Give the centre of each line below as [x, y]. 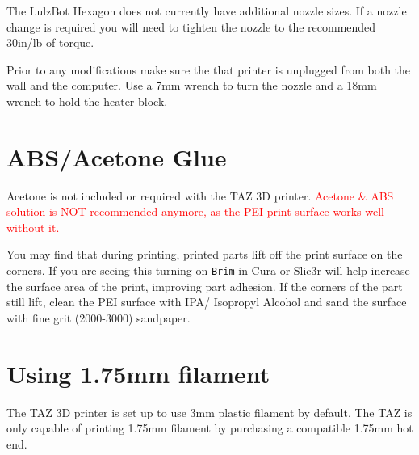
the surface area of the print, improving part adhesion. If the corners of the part [205, 286]
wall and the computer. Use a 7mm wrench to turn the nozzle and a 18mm [192, 85]
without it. [33, 227]
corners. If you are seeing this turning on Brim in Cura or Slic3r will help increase [208, 270]
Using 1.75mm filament [138, 373]
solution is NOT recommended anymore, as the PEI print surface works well [195, 211]
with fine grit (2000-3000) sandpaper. [98, 317]
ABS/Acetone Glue [117, 156]
